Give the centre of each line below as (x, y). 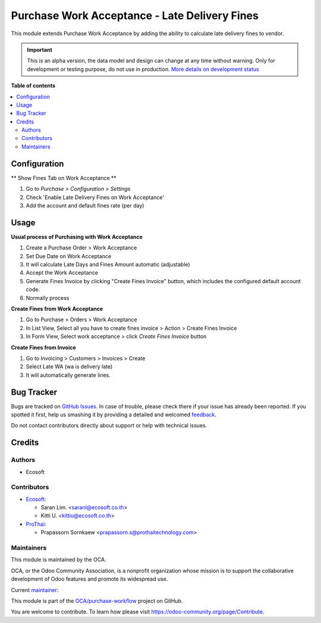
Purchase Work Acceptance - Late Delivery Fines (135, 16)
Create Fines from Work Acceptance (57, 309)
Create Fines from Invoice (44, 347)
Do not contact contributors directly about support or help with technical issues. (109, 426)
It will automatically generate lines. (68, 375)
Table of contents (33, 86)
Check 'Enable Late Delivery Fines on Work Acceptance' (95, 197)
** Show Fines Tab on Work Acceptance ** (64, 178)
